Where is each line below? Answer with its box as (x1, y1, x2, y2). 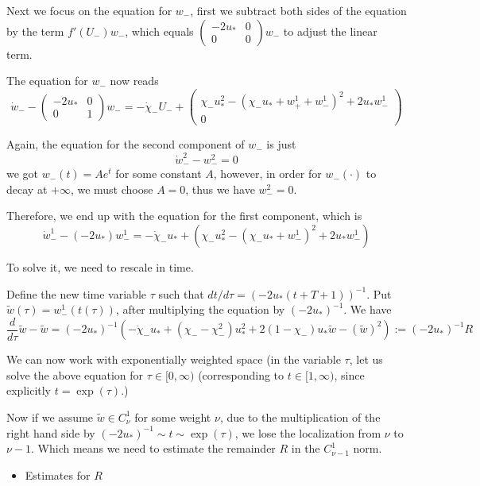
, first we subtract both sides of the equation (190, 2, 407, 18)
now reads (110, 72, 159, 89)
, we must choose (70, 180, 153, 197)
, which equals (125, 22, 194, 39)
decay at (6, 180, 48, 197)
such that (158, 285, 204, 302)
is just (266, 136, 296, 152)
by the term (6, 22, 64, 39)
